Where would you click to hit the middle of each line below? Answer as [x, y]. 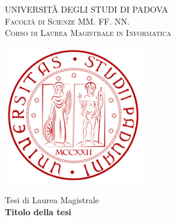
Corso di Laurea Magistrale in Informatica [88, 33]
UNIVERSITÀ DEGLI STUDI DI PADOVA [86, 9]
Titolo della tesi [38, 211]
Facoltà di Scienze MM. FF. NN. [67, 21]
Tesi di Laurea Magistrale [52, 200]
